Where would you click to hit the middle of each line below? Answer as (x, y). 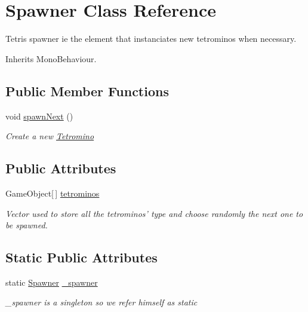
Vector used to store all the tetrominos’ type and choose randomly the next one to (154, 213)
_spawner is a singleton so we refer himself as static (101, 302)
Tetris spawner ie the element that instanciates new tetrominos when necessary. (151, 39)
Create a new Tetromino (50, 136)
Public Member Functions (87, 91)
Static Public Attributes (81, 257)
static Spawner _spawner (52, 282)
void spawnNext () (39, 116)
